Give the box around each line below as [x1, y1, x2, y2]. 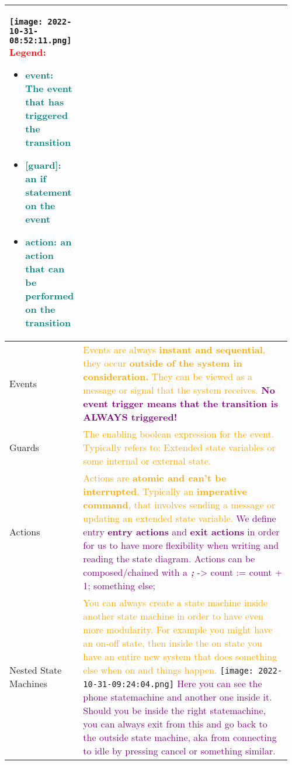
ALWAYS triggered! [83, 410, 178, 424]
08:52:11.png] [9, 36, 72, 45]
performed [25, 289, 74, 302]
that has [25, 95, 64, 108]
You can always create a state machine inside [83, 596, 268, 609]
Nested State [9, 663, 62, 677]
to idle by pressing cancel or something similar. [83, 744, 276, 757]
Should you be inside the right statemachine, [83, 703, 266, 717]
